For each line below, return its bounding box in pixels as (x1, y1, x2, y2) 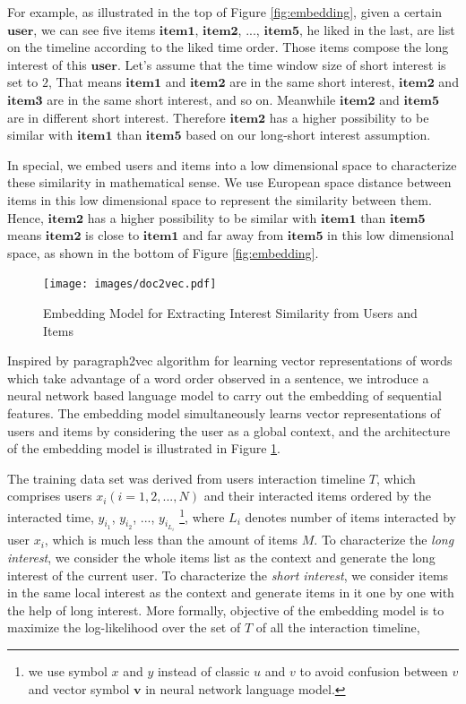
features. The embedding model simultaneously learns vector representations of (7, 403, 441, 422)
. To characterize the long (314, 530, 454, 549)
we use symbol (28, 661, 108, 680)
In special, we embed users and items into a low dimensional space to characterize (7, 155, 457, 174)
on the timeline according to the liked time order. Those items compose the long (7, 38, 449, 56)
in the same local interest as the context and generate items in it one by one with (7, 583, 454, 602)
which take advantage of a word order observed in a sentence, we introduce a (7, 368, 429, 387)
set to (7, 73, 39, 91)
